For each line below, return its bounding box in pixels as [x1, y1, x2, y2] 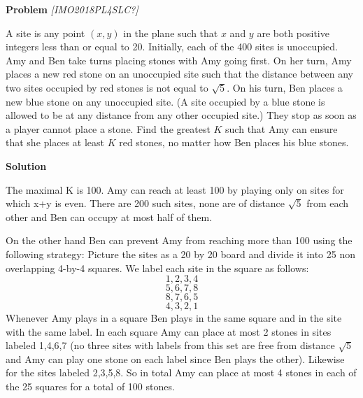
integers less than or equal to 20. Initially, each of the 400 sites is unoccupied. [6, 39, 338, 54]
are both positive [257, 25, 329, 40]
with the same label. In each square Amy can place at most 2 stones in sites [6, 324, 332, 339]
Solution [6, 158, 47, 173]
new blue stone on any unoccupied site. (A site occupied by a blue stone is [6, 94, 325, 108]
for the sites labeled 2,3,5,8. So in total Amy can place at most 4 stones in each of [6, 365, 357, 380]
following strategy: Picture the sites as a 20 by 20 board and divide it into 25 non [6, 246, 355, 261]
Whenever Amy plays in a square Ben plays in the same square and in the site [6, 311, 342, 325]
